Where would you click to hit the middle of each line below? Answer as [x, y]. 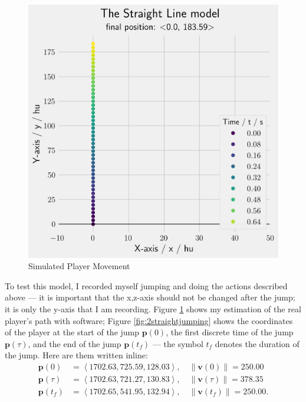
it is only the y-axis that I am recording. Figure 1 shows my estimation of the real [153, 308]
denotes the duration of [257, 343]
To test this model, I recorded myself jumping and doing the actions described [146, 285]
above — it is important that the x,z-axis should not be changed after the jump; [150, 297]
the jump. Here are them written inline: [76, 355]
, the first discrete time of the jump [230, 332]
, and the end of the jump [75, 343]
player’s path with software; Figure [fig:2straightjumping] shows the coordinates [149, 320]
